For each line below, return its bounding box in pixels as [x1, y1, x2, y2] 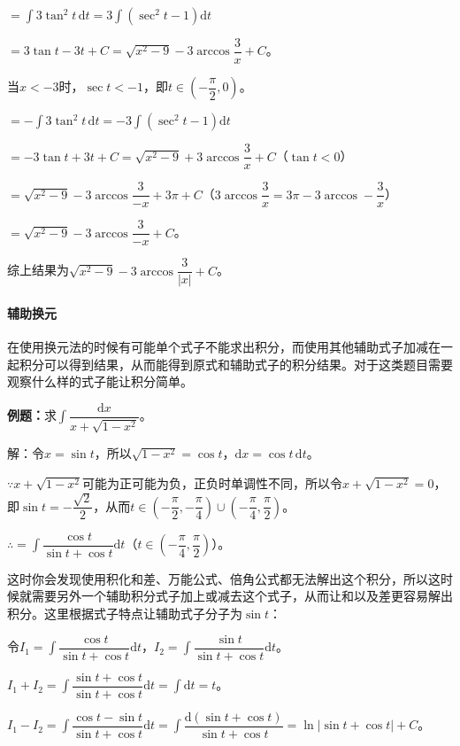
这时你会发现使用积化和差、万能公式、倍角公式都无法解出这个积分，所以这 [7, 569, 441, 587]
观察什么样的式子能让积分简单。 [7, 372, 193, 391]
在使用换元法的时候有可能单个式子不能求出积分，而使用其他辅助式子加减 [7, 338, 428, 356]
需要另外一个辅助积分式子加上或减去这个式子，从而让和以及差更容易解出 [31, 587, 453, 605]
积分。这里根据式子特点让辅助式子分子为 [7, 604, 242, 623]
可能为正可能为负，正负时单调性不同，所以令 [81, 473, 342, 492]
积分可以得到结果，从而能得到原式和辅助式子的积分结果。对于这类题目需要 [19, 354, 453, 373]
